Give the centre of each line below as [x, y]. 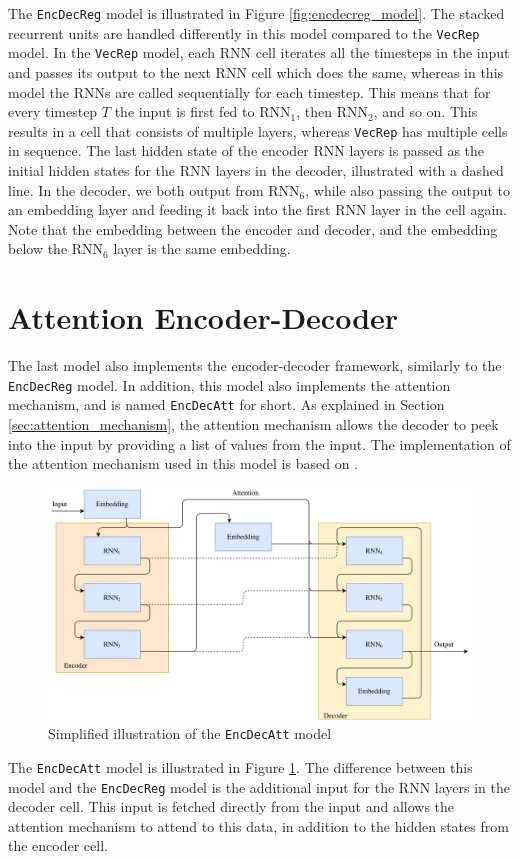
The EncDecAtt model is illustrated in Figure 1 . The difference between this [240, 766]
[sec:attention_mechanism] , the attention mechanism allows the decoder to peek [253, 424]
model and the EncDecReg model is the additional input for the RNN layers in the [259, 786]
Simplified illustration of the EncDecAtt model [190, 733]
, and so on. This [425, 111]
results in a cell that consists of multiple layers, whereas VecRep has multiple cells [258, 130]
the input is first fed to [184, 111]
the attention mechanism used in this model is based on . [183, 463]
